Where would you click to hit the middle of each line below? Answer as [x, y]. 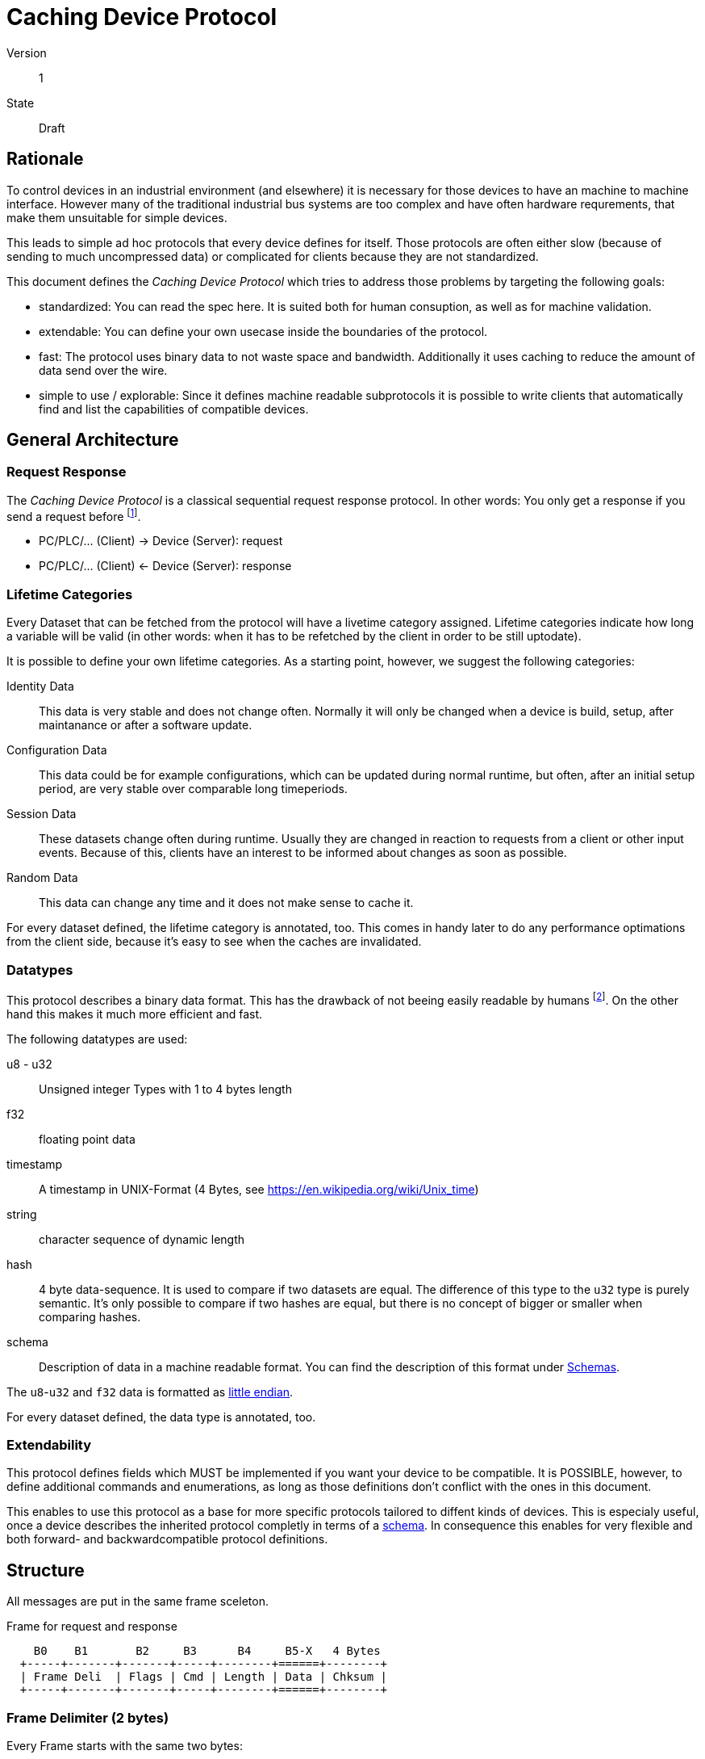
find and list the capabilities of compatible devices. [174, 409]
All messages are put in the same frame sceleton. [138, 1602]
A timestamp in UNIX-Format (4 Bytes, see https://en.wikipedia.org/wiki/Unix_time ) [259, 1189]
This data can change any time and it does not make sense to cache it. [226, 903]
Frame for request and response [92, 1627]
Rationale [45, 159]
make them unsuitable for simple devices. [117, 217]
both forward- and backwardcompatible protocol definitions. [167, 1539]
